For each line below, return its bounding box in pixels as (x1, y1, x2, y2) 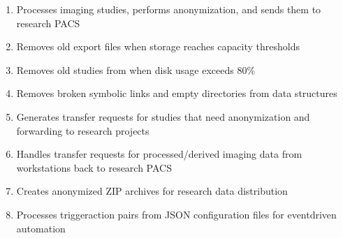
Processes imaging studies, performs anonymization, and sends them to (16, 2, 321, 16)
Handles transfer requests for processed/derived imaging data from (16, 147, 302, 161)
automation (16, 221, 66, 235)
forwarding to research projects (16, 123, 149, 137)
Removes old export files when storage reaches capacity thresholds (16, 39, 300, 54)
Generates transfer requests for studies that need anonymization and (16, 109, 310, 124)
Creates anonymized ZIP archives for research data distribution (16, 184, 288, 198)
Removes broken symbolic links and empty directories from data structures (16, 86, 337, 101)
